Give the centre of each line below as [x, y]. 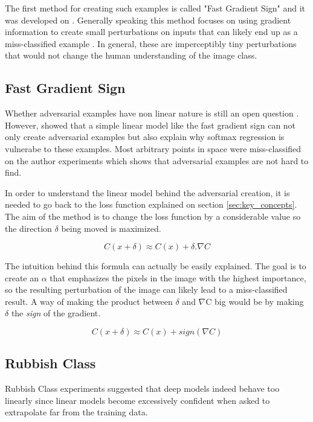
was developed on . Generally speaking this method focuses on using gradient [148, 20]
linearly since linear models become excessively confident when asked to [137, 400]
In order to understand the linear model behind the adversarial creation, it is [147, 192]
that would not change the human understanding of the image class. [131, 55]
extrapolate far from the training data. [76, 412]
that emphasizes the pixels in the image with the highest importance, [178, 277]
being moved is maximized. [111, 228]
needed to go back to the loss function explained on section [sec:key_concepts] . [151, 204]
